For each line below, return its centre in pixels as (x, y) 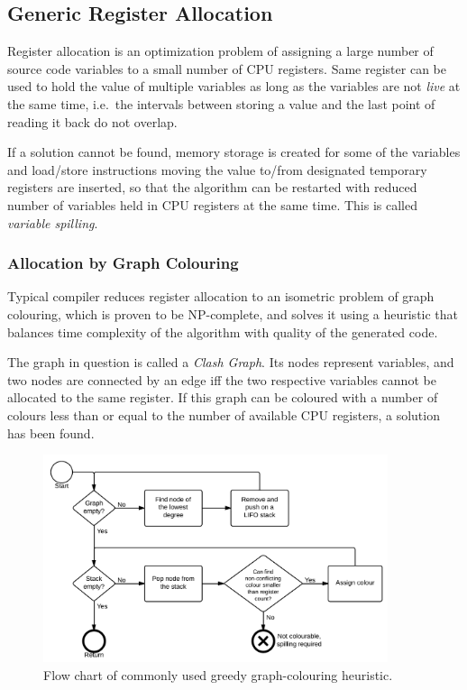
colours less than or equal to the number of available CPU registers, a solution (224, 414)
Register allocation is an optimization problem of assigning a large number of (220, 51)
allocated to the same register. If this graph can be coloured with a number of (223, 397)
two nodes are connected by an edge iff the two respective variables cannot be (222, 379)
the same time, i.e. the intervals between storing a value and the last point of (221, 103)
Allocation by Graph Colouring (123, 263)
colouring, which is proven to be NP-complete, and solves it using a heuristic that (233, 313)
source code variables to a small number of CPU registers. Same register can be (227, 68)
